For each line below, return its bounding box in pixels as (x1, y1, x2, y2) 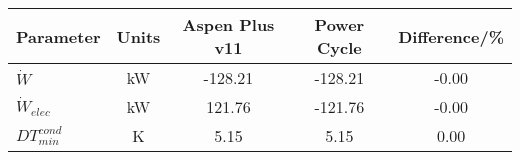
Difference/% (398, 24, 504, 48)
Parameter (16, 24, 101, 48)
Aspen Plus (182, 13, 275, 36)
